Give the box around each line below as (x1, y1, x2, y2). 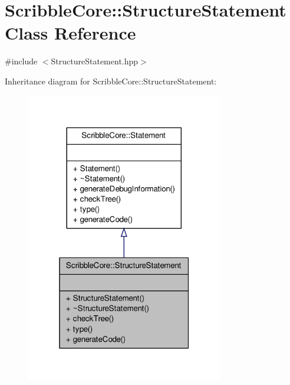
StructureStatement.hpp (51, 55, 139, 67)
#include (5, 55, 38, 67)
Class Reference (5, 21, 136, 45)
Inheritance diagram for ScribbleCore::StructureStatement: (5, 74, 217, 87)
